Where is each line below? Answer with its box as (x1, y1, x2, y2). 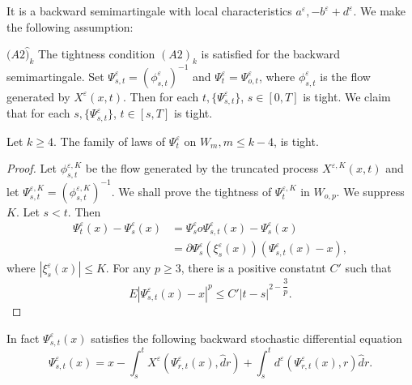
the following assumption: (6, 18, 134, 35)
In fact (6, 329, 40, 346)
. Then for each (123, 88, 199, 105)
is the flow (320, 67, 371, 84)
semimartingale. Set (6, 67, 104, 84)
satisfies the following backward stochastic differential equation (91, 329, 402, 346)
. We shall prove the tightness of (111, 182, 272, 199)
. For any (105, 259, 151, 276)
